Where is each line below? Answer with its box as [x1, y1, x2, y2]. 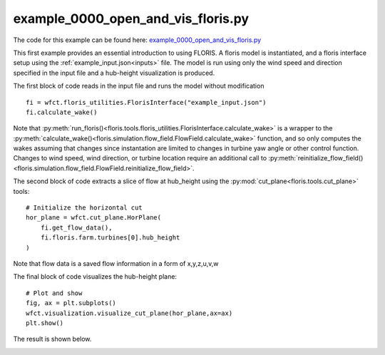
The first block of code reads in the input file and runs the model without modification [13, 82, 265, 91]
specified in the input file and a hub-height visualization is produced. [13, 68, 215, 77]
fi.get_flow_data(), [40, 223, 113, 232]
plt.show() [26, 319, 64, 327]
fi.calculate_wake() [26, 108, 98, 116]
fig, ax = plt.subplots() [26, 299, 117, 307]
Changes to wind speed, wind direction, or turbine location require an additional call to [13, 154, 267, 163]
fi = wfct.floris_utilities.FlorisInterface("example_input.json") [26, 98, 267, 106]
